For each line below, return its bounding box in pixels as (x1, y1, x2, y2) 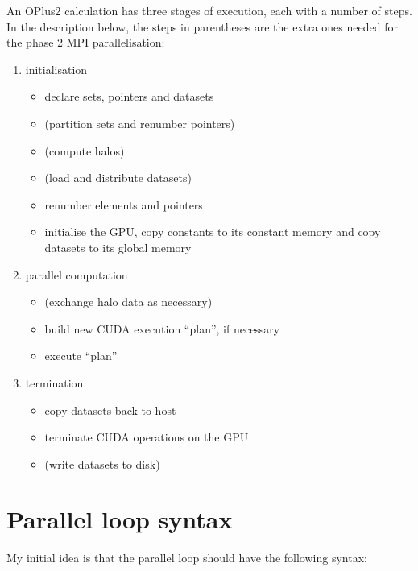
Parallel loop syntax (6, 503, 233, 536)
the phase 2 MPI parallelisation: (6, 34, 165, 51)
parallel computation (25, 266, 128, 283)
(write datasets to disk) (44, 455, 160, 472)
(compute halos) (44, 142, 125, 159)
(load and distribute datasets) (44, 169, 192, 186)
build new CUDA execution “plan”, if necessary (44, 320, 280, 337)
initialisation (25, 60, 88, 77)
